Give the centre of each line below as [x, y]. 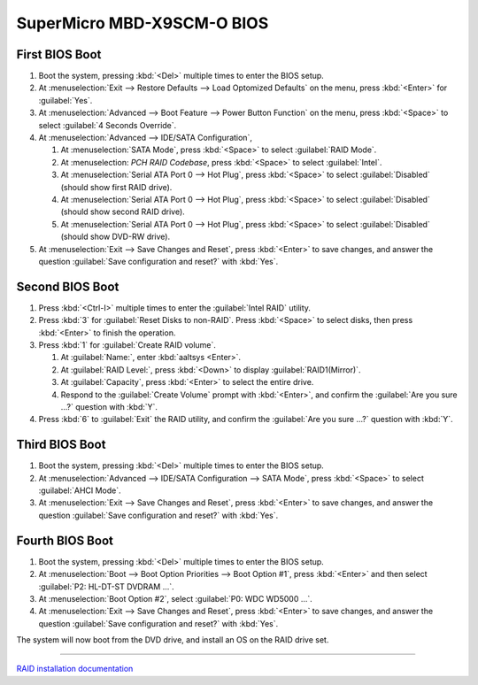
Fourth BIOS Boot [65, 540]
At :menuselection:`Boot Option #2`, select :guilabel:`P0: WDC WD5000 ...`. [176, 598]
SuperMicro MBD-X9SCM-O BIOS [143, 23]
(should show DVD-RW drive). [116, 237]
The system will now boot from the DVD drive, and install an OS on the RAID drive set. [173, 640]
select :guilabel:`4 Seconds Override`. [108, 125]
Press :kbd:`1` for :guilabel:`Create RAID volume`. [127, 345]
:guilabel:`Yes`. [66, 100]
